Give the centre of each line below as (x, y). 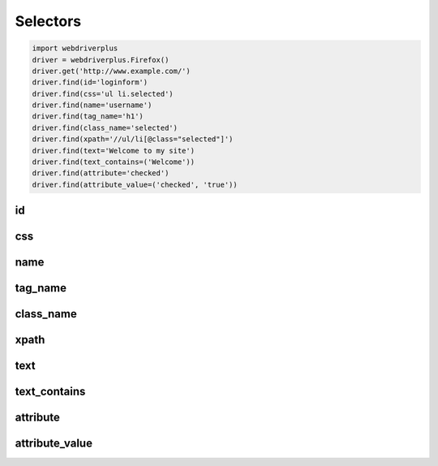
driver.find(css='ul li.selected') (103, 94)
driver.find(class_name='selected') (105, 127)
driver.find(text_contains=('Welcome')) (113, 162)
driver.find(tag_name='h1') (88, 116)
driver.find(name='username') (92, 105)
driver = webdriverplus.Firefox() (101, 60)
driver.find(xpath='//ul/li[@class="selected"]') (133, 139)
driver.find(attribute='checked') (101, 173)
